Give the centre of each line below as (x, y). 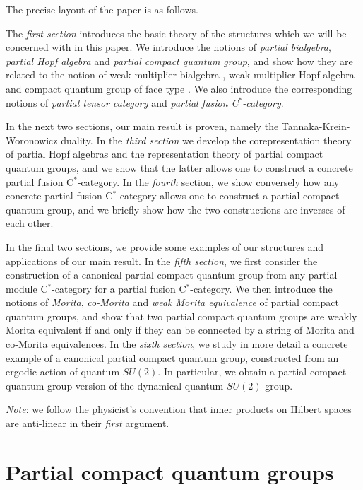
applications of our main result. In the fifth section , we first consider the (162, 261)
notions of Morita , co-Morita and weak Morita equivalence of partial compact (172, 302)
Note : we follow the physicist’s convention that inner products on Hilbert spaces (179, 409)
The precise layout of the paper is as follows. (102, 9)
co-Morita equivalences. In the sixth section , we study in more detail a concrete (177, 344)
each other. (30, 223)
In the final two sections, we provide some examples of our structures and (165, 246)
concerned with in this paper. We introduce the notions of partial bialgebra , (168, 47)
